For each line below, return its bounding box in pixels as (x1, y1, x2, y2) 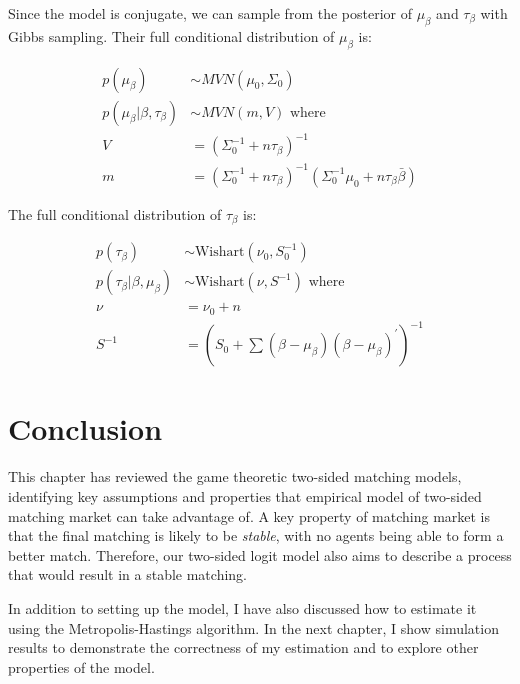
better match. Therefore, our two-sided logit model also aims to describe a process (8, 544, 512, 565)
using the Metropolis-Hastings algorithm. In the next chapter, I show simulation (8, 617, 499, 638)
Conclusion (8, 408, 163, 449)
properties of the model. (8, 656, 155, 677)
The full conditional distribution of (8, 203, 222, 224)
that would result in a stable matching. (8, 564, 247, 585)
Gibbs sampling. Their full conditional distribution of (8, 25, 335, 46)
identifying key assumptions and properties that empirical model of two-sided (8, 485, 482, 506)
